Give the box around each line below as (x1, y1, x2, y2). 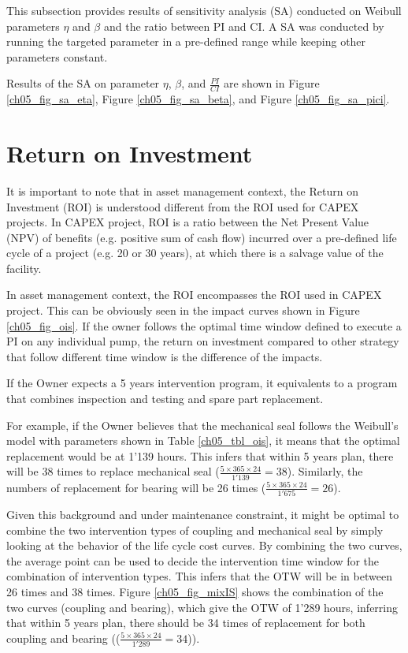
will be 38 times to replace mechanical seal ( (6, 463, 220, 479)
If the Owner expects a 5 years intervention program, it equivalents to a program (6, 375, 398, 391)
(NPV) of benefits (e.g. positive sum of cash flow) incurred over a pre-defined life (6, 229, 397, 245)
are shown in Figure (224, 75, 320, 91)
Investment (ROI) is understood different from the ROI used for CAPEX (6, 198, 359, 215)
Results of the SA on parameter (6, 75, 160, 91)
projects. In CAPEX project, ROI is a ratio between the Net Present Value (6, 214, 369, 230)
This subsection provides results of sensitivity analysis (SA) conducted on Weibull (6, 2, 402, 18)
